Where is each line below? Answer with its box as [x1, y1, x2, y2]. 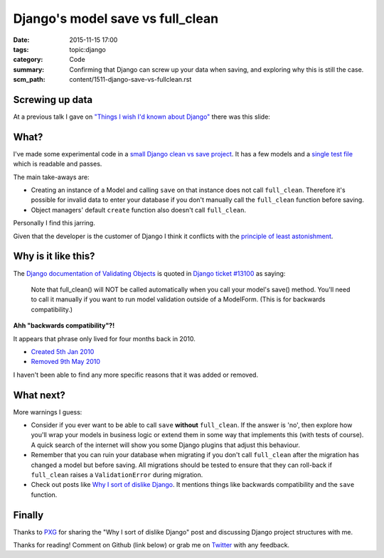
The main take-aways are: [13, 173, 90, 181]
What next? [13, 389, 65, 401]
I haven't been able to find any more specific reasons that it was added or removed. [13, 370, 259, 379]
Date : [13, 36, 30, 44]
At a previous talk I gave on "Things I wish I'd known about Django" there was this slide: [13, 112, 270, 121]
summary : [13, 65, 45, 74]
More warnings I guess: [13, 407, 82, 416]
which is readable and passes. [13, 160, 102, 168]
